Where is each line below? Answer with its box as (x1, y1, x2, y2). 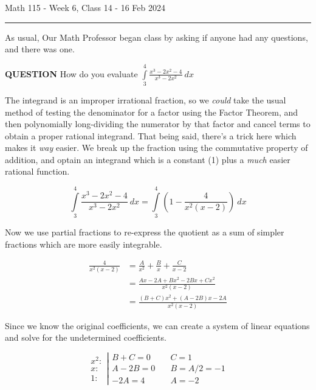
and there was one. (5, 43, 75, 55)
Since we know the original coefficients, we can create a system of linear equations (5, 319, 310, 332)
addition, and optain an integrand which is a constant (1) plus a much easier (5, 153, 290, 165)
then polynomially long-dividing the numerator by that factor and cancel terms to (5, 117, 311, 130)
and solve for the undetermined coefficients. (5, 331, 167, 344)
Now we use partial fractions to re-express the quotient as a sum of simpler (5, 226, 284, 239)
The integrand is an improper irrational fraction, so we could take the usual (5, 93, 286, 106)
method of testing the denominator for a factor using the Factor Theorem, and (5, 105, 298, 118)
